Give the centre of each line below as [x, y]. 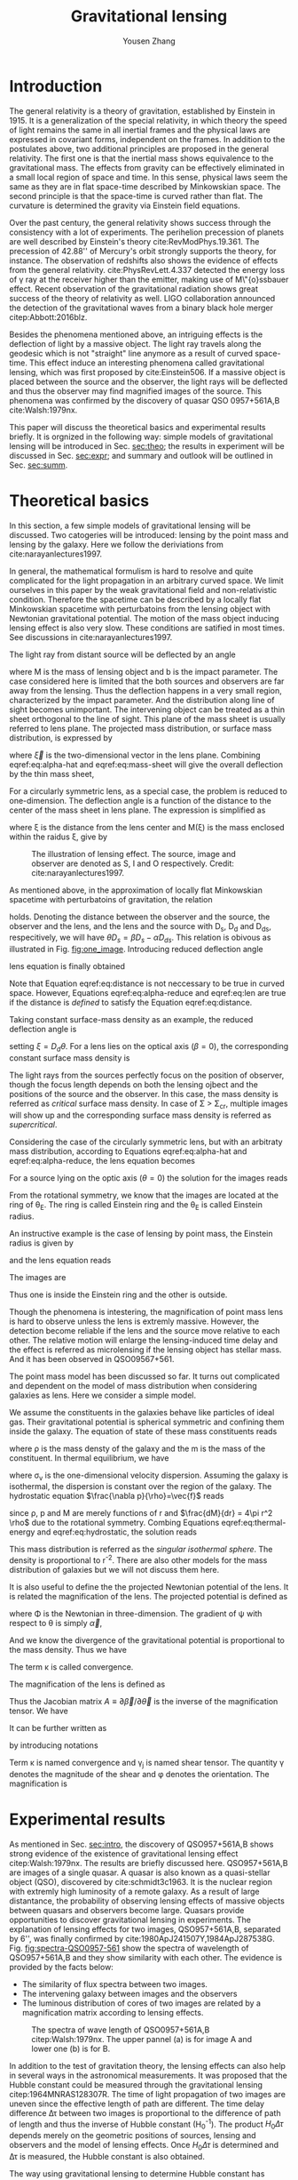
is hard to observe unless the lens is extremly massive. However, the [134, 1321]
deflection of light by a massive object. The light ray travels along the [135, 343]
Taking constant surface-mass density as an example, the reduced [131, 1020]
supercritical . [33, 1124]
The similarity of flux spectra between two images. [115, 1984]
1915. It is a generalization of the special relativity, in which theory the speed [148, 120]
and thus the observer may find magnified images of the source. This [136, 391]
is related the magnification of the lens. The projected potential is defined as [149, 1597]
